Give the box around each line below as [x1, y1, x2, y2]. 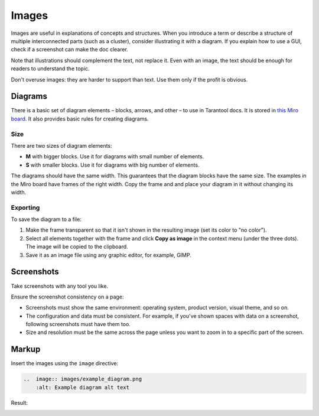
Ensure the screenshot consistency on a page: [11, 293, 124, 300]
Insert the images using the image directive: [11, 360, 118, 367]
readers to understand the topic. [11, 65, 90, 72]
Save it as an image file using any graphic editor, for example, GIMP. [25, 251, 192, 258]
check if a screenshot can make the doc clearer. [11, 46, 128, 53]
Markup [11, 344, 41, 355]
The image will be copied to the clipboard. [25, 243, 128, 251]
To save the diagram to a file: [11, 216, 82, 223]
